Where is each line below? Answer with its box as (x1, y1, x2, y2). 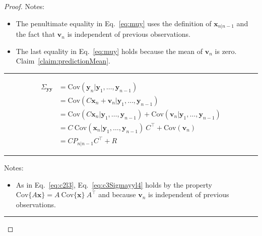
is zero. (215, 45, 237, 56)
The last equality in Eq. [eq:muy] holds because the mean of (16, 45, 203, 56)
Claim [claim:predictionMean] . (16, 55, 110, 66)
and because (98, 189, 136, 200)
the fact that (16, 29, 55, 39)
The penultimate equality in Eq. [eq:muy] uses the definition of (16, 18, 212, 28)
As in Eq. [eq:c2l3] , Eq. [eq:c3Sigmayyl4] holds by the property (16, 179, 212, 190)
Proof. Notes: (4, 1, 45, 11)
